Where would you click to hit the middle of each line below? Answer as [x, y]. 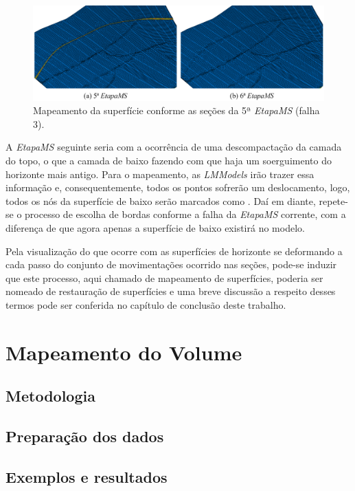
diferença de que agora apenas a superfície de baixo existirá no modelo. [155, 228]
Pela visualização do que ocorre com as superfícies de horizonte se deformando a [174, 251]
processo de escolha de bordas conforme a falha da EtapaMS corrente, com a [185, 214]
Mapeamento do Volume [124, 352]
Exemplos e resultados [87, 476]
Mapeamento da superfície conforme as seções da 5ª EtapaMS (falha [176, 110]
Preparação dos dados [85, 436]
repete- [333, 200]
